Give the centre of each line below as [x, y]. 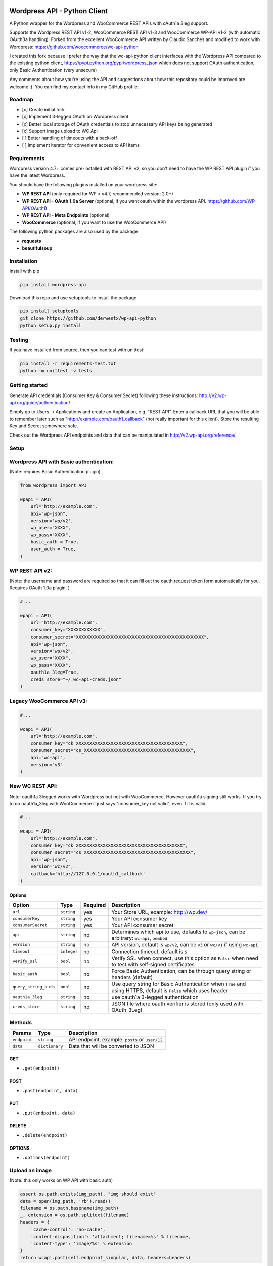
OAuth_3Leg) [127, 1010]
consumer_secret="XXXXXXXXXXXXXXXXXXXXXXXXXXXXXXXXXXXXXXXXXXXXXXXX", [120, 637]
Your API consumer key [139, 918]
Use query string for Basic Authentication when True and [179, 984]
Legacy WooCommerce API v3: [49, 701]
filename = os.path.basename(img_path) [69, 1208]
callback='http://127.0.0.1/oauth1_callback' [88, 874]
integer [69, 951]
